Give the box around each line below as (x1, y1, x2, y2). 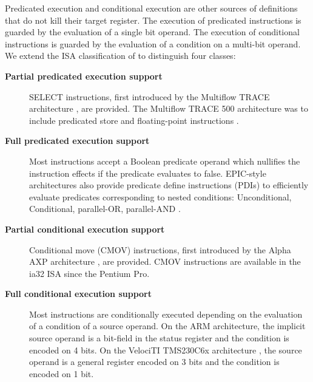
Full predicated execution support (5, 134, 150, 147)
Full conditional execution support (5, 287, 152, 300)
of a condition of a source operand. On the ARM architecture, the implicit (29, 319, 306, 332)
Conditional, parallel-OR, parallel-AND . (29, 202, 181, 215)
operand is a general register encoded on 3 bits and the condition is (29, 355, 280, 368)
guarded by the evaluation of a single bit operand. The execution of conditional (5, 26, 300, 38)
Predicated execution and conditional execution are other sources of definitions (5, 2, 298, 14)
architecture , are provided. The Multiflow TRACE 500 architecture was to (29, 102, 308, 115)
